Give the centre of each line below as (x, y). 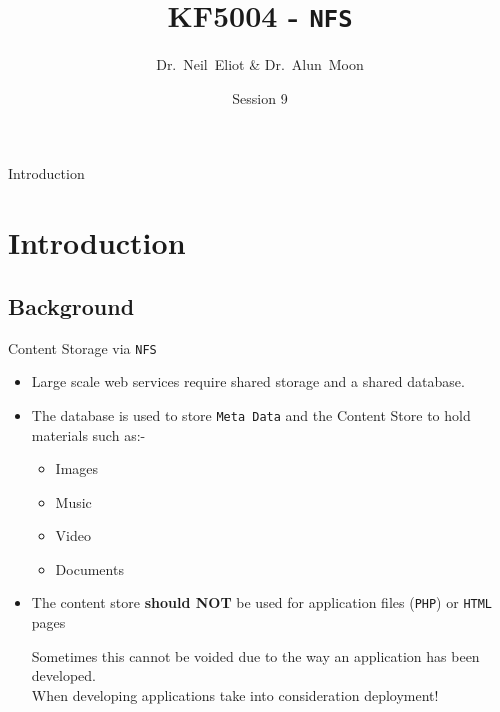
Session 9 (260, 97)
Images (77, 468)
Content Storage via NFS (82, 347)
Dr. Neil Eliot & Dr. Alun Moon (260, 64)
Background (71, 305)
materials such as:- (88, 434)
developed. (63, 675)
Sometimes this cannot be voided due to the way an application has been (255, 655)
